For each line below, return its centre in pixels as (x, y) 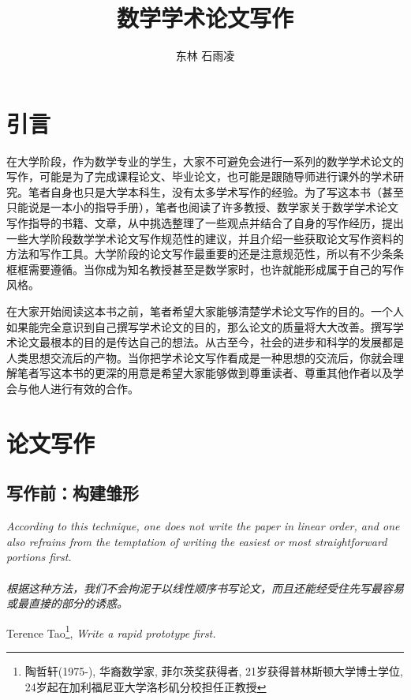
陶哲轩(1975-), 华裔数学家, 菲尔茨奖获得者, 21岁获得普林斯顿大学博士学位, (214, 670)
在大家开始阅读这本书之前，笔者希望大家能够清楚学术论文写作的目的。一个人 (205, 311)
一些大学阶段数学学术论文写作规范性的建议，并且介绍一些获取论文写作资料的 (205, 238)
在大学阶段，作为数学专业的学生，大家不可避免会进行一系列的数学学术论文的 (205, 161)
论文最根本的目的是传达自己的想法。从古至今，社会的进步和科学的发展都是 (210, 342)
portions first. (39, 557)
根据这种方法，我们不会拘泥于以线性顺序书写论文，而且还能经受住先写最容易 (205, 588)
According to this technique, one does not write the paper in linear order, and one (203, 526)
